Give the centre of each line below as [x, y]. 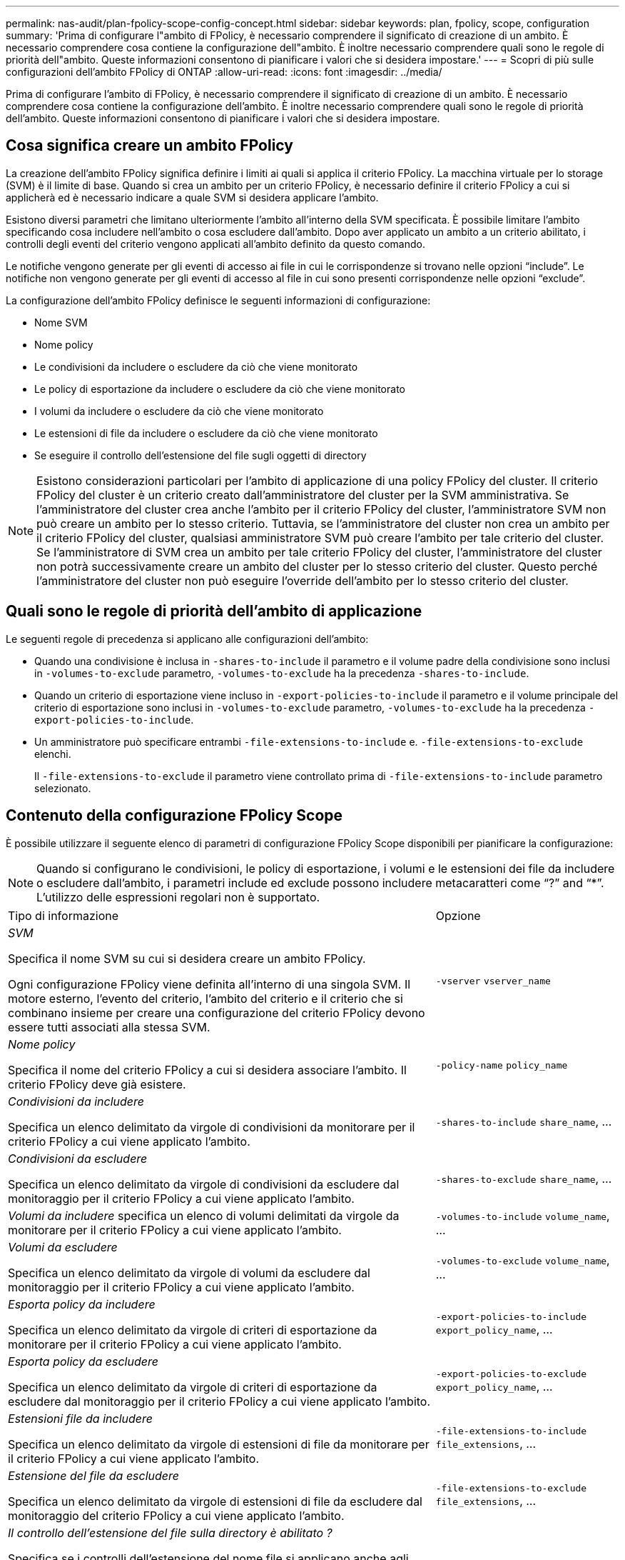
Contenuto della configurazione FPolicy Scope [174, 816]
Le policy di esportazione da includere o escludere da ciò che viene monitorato [220, 389]
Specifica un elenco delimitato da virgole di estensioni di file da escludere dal [215, 1501]
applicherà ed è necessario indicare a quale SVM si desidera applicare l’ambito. [192, 197]
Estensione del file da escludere [94, 1475]
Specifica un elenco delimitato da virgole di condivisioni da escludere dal [204, 1184]
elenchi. [53, 754]
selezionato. [63, 788]
